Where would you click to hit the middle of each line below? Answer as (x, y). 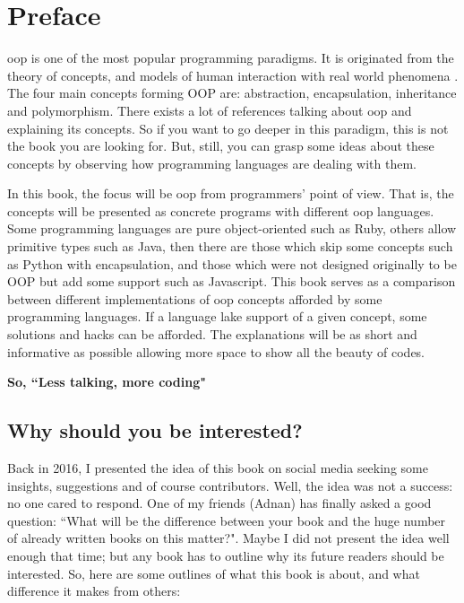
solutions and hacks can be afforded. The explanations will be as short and (212, 334)
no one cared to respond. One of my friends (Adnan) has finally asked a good (219, 503)
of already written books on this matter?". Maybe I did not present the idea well (228, 538)
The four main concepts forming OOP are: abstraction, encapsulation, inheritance (232, 93)
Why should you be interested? (155, 430)
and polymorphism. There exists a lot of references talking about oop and (210, 110)
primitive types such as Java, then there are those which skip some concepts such (230, 246)
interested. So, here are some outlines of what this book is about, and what (214, 573)
